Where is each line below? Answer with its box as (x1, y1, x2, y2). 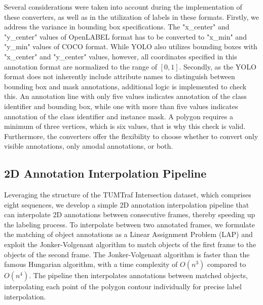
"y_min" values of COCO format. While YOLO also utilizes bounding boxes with (4, 41, 257, 52)
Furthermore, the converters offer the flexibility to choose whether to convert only (4, 130, 258, 141)
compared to (207, 259, 246, 269)
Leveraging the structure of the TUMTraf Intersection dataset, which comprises (4, 189, 251, 200)
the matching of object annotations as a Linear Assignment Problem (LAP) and (4, 229, 253, 240)
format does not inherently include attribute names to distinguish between (4, 71, 235, 82)
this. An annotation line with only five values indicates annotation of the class (4, 91, 247, 101)
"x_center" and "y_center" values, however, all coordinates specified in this (4, 51, 237, 61)
